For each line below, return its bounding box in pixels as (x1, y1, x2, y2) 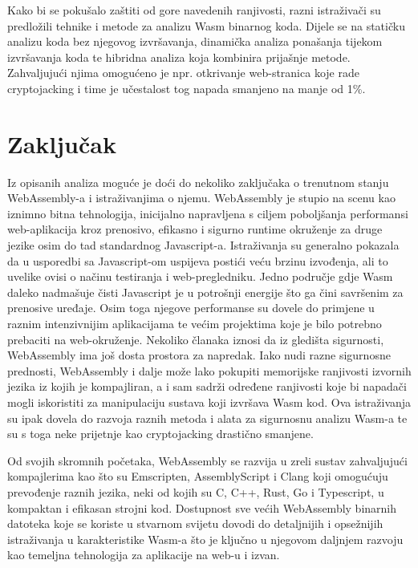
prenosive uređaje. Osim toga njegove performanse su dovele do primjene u (7, 299, 375, 316)
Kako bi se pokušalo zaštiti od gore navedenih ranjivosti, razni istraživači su (7, 2, 381, 18)
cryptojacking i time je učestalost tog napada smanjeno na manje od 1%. (7, 79, 366, 96)
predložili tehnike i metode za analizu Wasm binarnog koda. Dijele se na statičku (7, 17, 405, 34)
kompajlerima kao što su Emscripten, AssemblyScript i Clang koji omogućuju (7, 468, 388, 485)
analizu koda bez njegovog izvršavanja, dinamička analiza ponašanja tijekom (7, 33, 383, 50)
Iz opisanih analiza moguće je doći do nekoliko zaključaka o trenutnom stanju (7, 173, 389, 190)
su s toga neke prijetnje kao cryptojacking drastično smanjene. (7, 425, 314, 442)
